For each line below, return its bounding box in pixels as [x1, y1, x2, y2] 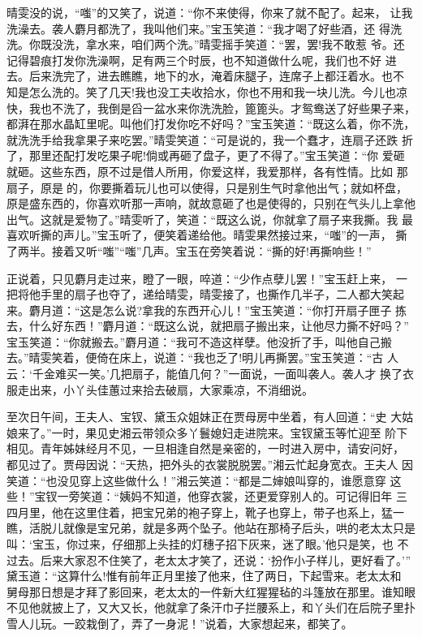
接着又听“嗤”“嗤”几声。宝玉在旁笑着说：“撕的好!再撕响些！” [51, 242, 372, 259]
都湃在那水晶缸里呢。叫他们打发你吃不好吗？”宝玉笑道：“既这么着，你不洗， [6, 115, 416, 132]
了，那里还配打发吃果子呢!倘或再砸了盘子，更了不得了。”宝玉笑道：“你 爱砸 [6, 147, 405, 164]
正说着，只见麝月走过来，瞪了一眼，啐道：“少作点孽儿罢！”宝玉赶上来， [6, 269, 393, 286]
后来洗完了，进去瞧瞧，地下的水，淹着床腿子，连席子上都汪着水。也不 [28, 67, 404, 84]
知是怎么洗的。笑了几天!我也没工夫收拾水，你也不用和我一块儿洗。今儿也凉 [6, 83, 407, 100]
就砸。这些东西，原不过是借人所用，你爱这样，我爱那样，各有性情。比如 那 [6, 162, 408, 179]
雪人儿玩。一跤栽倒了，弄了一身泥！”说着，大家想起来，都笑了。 [6, 614, 353, 631]
